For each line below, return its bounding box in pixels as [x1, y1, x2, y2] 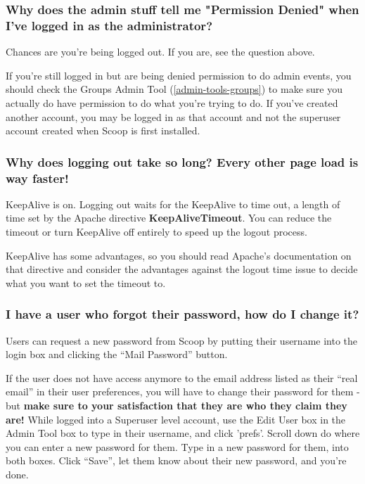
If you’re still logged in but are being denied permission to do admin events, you [6, 68, 352, 82]
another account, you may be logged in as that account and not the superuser [6, 109, 341, 124]
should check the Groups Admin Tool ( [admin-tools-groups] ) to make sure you [6, 82, 342, 96]
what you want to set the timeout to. [6, 275, 166, 290]
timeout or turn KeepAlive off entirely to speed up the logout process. [6, 224, 307, 239]
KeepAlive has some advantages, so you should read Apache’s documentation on [6, 248, 352, 262]
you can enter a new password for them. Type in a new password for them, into [6, 439, 349, 454]
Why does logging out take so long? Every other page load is [6, 153, 359, 170]
